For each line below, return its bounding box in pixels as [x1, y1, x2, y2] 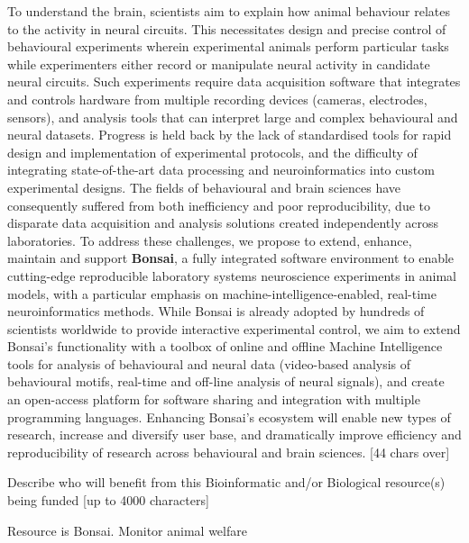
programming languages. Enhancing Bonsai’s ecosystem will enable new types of [7, 407, 451, 426]
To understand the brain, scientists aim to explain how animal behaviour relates [7, 2, 450, 20]
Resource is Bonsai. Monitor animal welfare [7, 520, 247, 539]
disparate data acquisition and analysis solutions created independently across [7, 213, 438, 232]
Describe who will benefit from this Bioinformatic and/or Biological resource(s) [7, 473, 446, 492]
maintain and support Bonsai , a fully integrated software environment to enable [7, 249, 455, 267]
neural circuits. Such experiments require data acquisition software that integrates [7, 72, 461, 91]
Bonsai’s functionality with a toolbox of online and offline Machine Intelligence [7, 337, 443, 356]
